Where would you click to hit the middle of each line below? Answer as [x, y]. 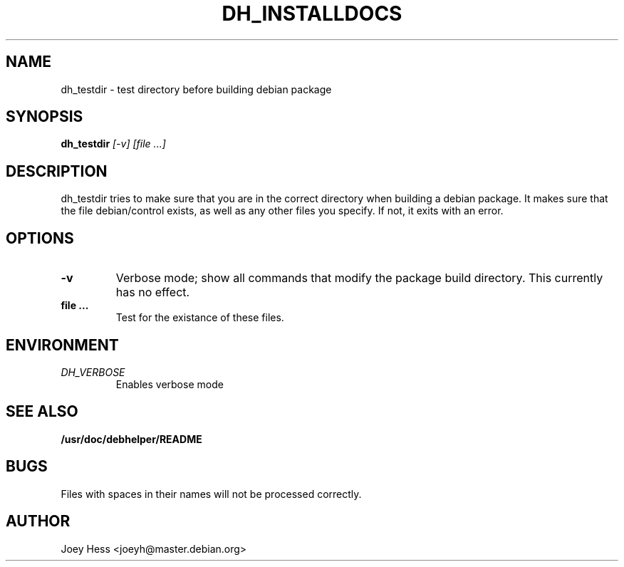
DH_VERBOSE [93, 372]
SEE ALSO [42, 412]
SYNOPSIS [45, 117]
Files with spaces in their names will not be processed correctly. [211, 494]
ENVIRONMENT [62, 345]
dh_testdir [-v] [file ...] [113, 144]
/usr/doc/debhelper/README [131, 439]
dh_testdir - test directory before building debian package [196, 89]
